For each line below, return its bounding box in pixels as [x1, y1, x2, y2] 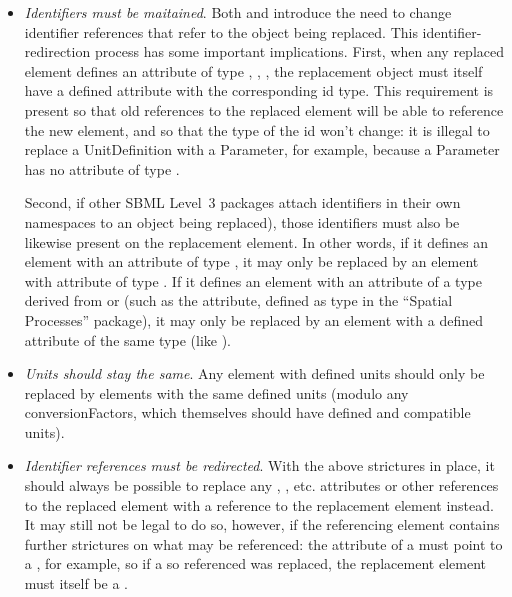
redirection [24, 41, 91, 62]
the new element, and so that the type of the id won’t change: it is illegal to [24, 119, 490, 140]
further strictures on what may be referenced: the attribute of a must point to [24, 533, 503, 554]
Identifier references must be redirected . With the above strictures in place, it [24, 455, 495, 476]
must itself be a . [24, 573, 128, 594]
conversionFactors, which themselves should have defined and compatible [24, 402, 471, 423]
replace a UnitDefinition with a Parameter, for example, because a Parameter [24, 139, 500, 160]
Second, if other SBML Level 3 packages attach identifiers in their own [24, 192, 461, 213]
